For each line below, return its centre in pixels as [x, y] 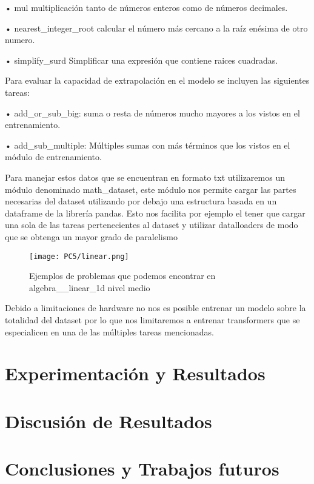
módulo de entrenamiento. [53, 157]
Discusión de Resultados [109, 421]
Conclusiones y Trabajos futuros [142, 469]
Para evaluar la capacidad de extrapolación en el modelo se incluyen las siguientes [157, 80]
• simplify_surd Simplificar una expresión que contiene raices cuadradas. [142, 60]
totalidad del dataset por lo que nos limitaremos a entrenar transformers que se [152, 319]
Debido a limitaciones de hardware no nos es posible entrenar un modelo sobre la [155, 308]
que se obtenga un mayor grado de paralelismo [91, 236]
